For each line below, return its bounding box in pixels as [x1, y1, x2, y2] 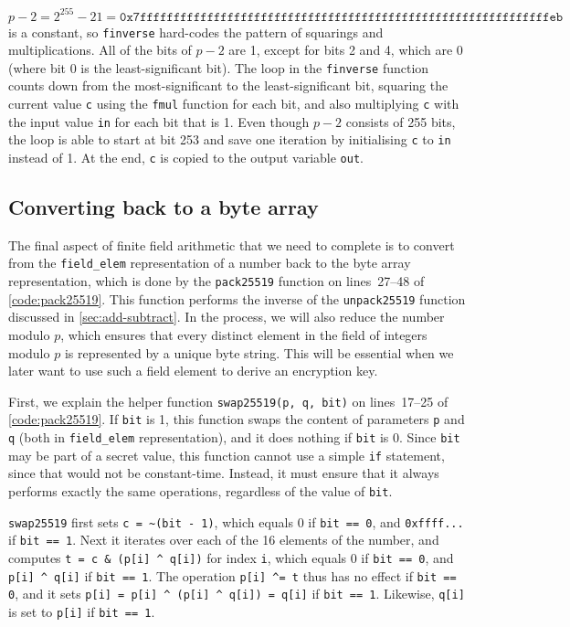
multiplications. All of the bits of [8, 40, 192, 59]
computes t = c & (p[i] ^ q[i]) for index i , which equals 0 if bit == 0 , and [8, 547, 454, 567]
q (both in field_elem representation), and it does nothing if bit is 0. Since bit [8, 428, 460, 447]
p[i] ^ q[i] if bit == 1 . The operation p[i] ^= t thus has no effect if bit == [8, 566, 457, 585]
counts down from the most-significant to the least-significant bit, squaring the [8, 76, 449, 95]
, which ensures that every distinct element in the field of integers [60, 324, 427, 344]
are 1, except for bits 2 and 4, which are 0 [228, 40, 463, 59]
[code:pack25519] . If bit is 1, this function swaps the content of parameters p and [8, 409, 465, 429]
